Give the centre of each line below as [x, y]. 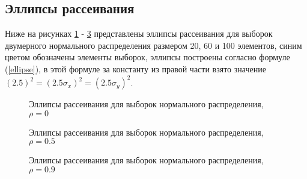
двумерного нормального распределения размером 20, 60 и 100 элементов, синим [153, 45]
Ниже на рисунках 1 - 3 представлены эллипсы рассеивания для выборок [139, 33]
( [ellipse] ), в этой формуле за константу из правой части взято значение [135, 68]
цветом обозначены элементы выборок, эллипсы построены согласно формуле [147, 57]
